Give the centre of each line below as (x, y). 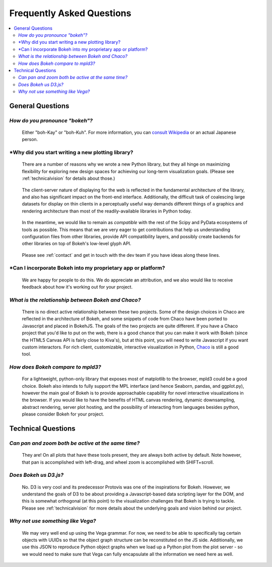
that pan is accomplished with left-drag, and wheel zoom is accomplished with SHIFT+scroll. (118, 462)
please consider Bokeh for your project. (63, 414)
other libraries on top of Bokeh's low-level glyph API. (77, 244)
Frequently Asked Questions (70, 13)
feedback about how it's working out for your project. (77, 287)
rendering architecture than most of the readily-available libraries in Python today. (107, 211)
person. (30, 139)
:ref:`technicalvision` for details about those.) (69, 178)
